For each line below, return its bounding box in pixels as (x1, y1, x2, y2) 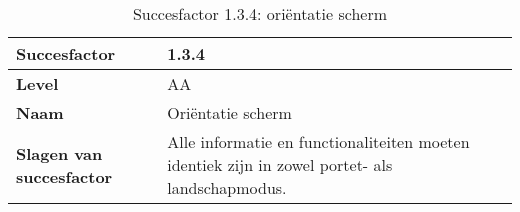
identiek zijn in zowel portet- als (167, 153, 393, 176)
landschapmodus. (167, 176, 287, 199)
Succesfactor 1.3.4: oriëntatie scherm (132, 2, 388, 25)
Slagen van (16, 141, 103, 165)
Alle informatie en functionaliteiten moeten (167, 130, 470, 153)
